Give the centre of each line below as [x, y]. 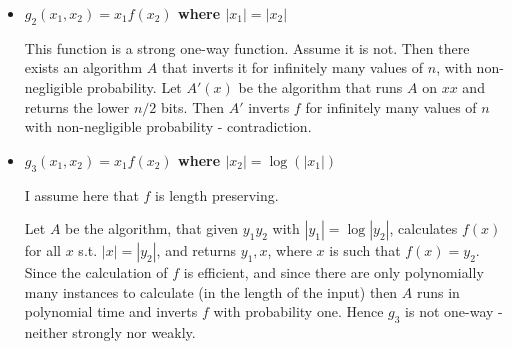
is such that [365, 250]
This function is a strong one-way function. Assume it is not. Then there [247, 47]
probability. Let [134, 86]
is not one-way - [454, 311]
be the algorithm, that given [152, 228]
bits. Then [192, 106]
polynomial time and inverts [111, 311]
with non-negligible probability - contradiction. [168, 126]
